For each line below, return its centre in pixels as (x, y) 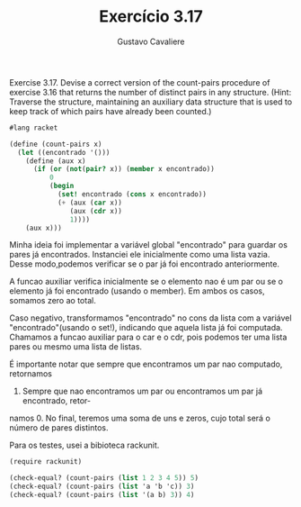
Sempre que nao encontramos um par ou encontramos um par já (142, 391)
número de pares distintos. (59, 428)
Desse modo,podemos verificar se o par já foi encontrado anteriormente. (145, 264)
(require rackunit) (46, 462)
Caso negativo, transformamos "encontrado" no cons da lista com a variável (150, 318)
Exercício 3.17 (151, 17)
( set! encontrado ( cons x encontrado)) (132, 195)
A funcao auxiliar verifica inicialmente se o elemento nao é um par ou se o (146, 282)
